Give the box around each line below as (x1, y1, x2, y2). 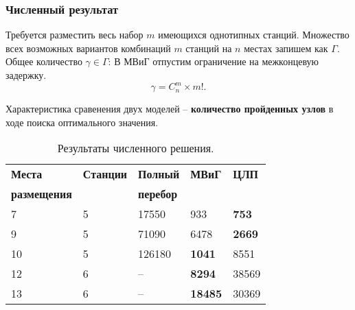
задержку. (5, 68, 47, 82)
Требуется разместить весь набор (5, 27, 144, 42)
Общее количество (5, 54, 82, 69)
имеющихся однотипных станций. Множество (158, 27, 350, 42)
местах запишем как (244, 40, 328, 55)
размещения (11, 186, 72, 202)
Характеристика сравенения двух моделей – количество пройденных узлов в (5, 102, 334, 116)
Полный (138, 166, 180, 182)
